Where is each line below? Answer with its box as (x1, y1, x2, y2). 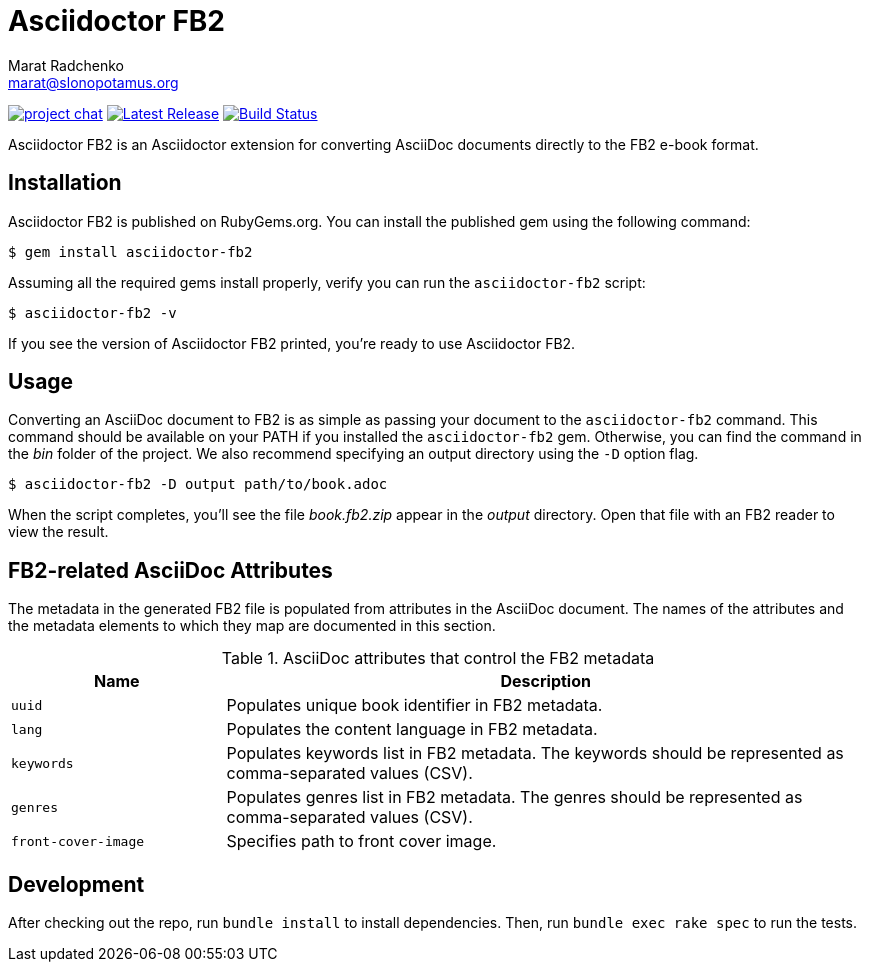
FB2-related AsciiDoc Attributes (8, 557, 333, 583)
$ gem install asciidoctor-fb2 (8, 243, 253, 260)
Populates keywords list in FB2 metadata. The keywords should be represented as (226, 743, 844, 764)
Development (8, 871, 145, 897)
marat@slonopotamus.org (8, 73, 179, 91)
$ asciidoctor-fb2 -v (8, 304, 177, 321)
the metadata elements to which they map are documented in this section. (8, 617, 496, 635)
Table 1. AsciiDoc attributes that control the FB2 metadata (221, 648, 655, 669)
